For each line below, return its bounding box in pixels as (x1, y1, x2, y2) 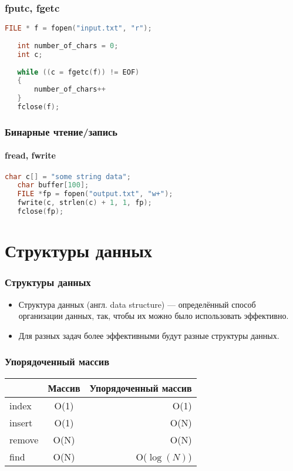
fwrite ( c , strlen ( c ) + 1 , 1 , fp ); (17, 199, 152, 207)
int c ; (17, 50, 43, 59)
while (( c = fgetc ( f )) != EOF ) (17, 68, 140, 76)
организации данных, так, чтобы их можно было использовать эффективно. (18, 309, 289, 322)
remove (9, 432, 39, 446)
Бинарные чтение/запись (5, 124, 118, 139)
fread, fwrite (5, 149, 56, 162)
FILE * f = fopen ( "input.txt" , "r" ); (5, 24, 152, 33)
